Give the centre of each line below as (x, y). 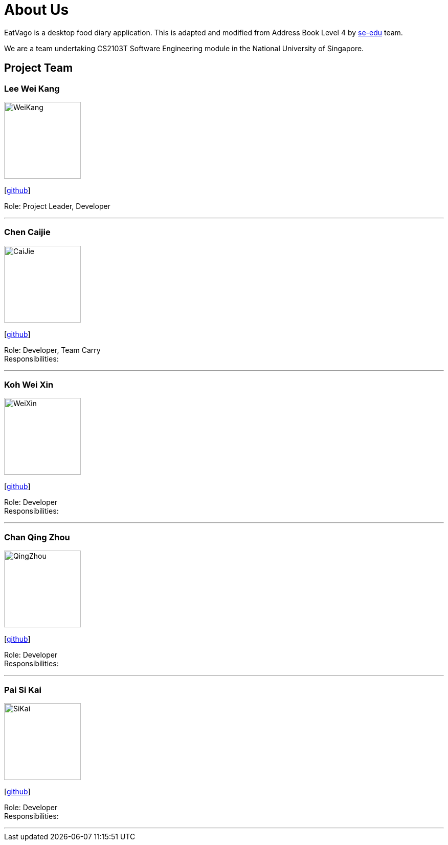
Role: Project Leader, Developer (57, 206)
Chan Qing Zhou (37, 537)
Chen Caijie (27, 232)
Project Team (39, 68)
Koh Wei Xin (29, 385)
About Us (37, 10)
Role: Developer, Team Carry (52, 350)
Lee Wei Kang (32, 88)
